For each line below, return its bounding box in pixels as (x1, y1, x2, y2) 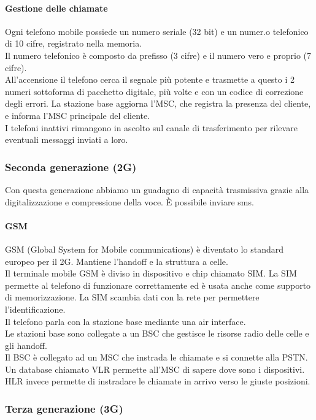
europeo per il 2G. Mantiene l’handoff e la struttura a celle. (5, 254, 228, 267)
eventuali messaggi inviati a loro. (5, 133, 128, 146)
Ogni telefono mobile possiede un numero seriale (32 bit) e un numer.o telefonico (5, 25, 309, 37)
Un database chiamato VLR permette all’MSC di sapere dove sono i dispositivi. (5, 362, 305, 375)
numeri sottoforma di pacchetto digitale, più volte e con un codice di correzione (5, 85, 304, 97)
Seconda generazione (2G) (5, 159, 137, 174)
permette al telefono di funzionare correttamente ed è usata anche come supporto (5, 278, 311, 291)
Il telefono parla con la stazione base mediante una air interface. (5, 315, 246, 327)
